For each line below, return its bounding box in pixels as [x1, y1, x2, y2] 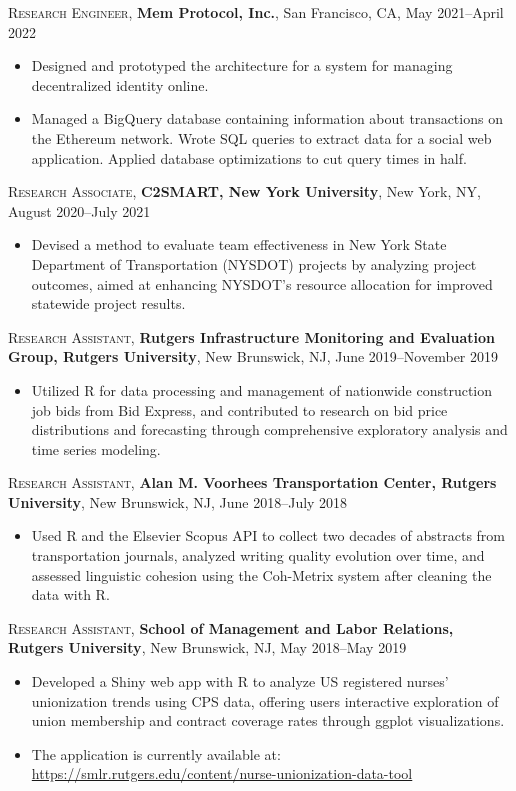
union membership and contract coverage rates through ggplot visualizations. [31, 710, 505, 731]
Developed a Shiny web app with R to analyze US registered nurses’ [31, 671, 449, 692]
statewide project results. [31, 293, 186, 314]
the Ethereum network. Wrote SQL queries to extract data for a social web [31, 127, 492, 148]
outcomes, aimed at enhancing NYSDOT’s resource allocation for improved [31, 273, 493, 294]
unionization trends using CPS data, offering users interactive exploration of [31, 690, 499, 711]
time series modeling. [31, 438, 161, 459]
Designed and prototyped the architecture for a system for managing [31, 55, 453, 76]
